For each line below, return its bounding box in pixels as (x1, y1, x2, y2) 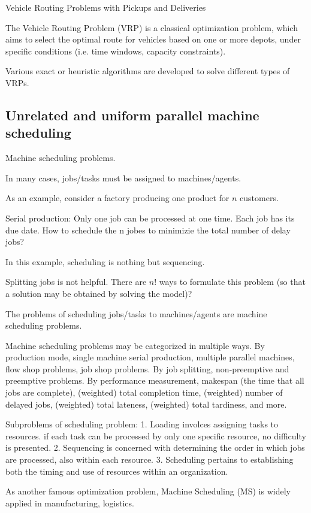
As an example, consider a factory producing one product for (5, 192, 230, 204)
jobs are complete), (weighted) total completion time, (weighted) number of (5, 386, 283, 399)
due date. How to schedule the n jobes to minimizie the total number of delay (5, 223, 291, 236)
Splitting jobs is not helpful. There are (5, 275, 147, 288)
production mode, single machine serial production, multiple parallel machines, (5, 351, 295, 363)
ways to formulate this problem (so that (159, 275, 306, 288)
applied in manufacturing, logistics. (5, 496, 134, 509)
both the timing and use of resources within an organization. (5, 465, 228, 477)
